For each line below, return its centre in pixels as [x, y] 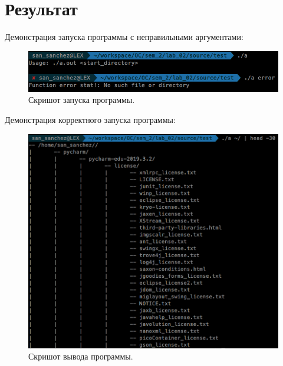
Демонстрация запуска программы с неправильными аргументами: [124, 37]
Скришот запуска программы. [82, 100]
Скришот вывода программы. [81, 356]
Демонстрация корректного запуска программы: [90, 119]
